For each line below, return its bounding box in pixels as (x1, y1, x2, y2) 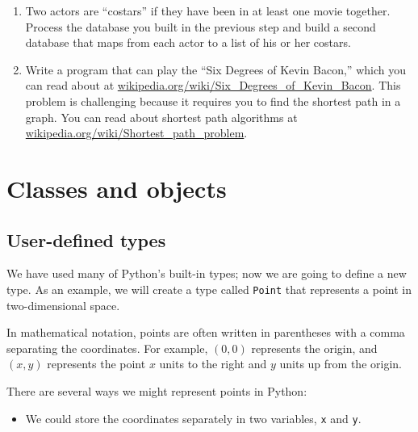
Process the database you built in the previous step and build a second (25, 18, 376, 35)
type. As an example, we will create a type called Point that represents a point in (6, 280, 412, 297)
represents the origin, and (251, 339, 378, 356)
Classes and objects (6, 171, 227, 204)
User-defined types (6, 227, 166, 252)
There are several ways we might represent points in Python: (6, 382, 307, 399)
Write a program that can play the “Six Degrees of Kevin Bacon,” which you (25, 61, 406, 78)
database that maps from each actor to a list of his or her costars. (25, 34, 351, 51)
